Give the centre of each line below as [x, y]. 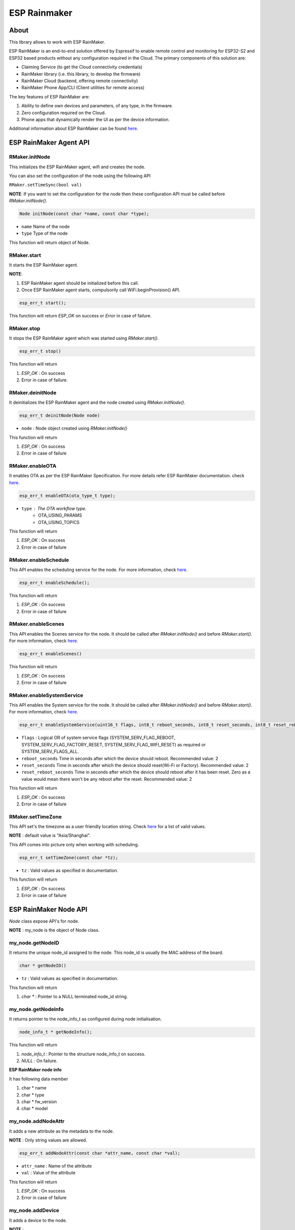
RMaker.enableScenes [37, 624]
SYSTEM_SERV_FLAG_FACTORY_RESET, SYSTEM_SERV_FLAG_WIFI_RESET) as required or [114, 744]
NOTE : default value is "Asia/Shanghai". [50, 835]
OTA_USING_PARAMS [60, 515]
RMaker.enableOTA [33, 466]
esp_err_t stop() [40, 351]
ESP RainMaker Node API [48, 909]
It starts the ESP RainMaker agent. [44, 265]
